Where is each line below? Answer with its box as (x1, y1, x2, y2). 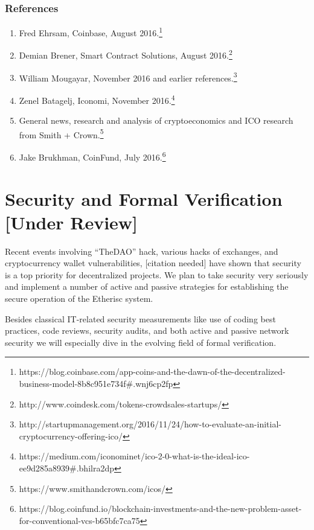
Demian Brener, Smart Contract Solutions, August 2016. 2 (19, 47, 232, 62)
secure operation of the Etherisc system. (5, 292, 153, 304)
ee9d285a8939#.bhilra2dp (19, 461, 114, 474)
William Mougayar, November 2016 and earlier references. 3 (19, 69, 237, 84)
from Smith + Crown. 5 (19, 126, 104, 141)
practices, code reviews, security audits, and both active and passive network (5, 324, 289, 337)
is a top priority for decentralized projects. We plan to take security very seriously (5, 268, 309, 281)
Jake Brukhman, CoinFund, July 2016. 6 (19, 149, 166, 163)
